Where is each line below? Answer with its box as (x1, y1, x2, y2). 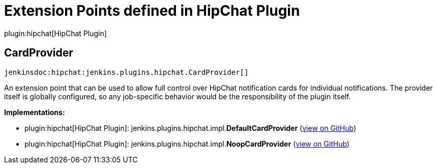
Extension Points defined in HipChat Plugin (4, 2, 300, 19)
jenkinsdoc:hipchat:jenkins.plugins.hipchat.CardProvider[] (4, 68, 249, 76)
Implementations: (4, 107, 65, 117)
